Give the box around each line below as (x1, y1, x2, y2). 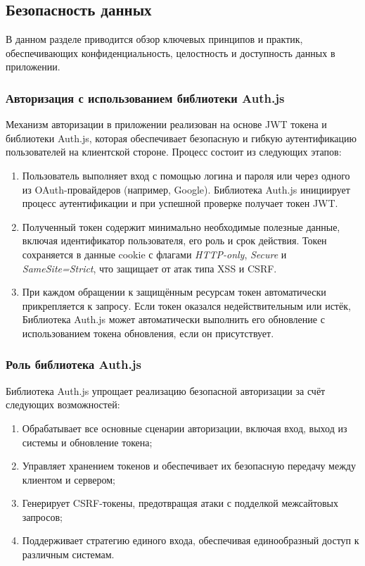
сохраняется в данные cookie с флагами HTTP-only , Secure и (22, 246, 287, 261)
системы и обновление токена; (22, 434, 153, 449)
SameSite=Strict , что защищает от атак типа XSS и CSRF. (22, 260, 277, 275)
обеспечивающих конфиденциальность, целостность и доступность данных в (6, 45, 335, 60)
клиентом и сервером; (22, 472, 115, 486)
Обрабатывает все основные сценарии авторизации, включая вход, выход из (22, 420, 347, 435)
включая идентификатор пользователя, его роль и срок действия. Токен (22, 233, 327, 248)
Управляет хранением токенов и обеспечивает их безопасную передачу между (22, 458, 356, 473)
